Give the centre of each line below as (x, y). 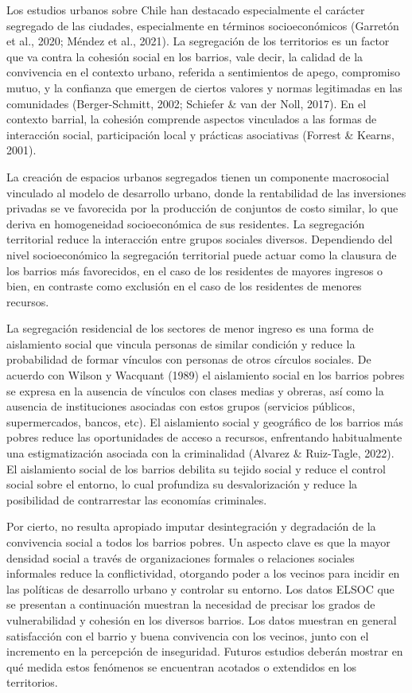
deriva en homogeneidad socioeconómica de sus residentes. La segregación (186, 223)
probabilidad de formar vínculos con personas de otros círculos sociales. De (189, 359)
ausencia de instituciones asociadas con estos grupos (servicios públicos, (181, 406)
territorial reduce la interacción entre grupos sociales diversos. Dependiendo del (200, 239)
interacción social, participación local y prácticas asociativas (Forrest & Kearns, (200, 134)
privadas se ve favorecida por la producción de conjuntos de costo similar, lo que (202, 208)
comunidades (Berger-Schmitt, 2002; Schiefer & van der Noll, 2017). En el (187, 103)
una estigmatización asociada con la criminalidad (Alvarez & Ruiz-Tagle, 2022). (200, 453)
